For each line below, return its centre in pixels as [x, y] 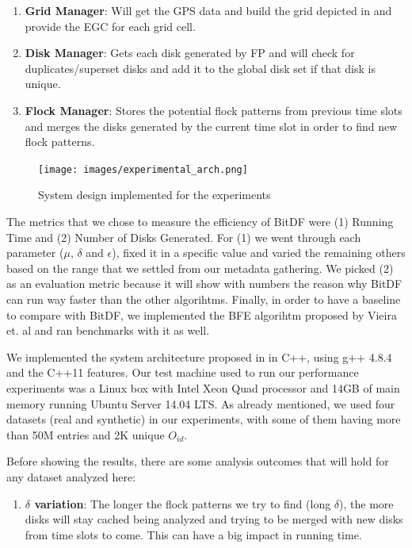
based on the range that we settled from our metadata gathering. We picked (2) [200, 268]
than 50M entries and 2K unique [86, 434]
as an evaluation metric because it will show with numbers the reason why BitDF [204, 284]
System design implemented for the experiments [154, 195]
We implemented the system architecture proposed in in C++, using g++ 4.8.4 [199, 356]
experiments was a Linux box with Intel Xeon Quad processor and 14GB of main [203, 387]
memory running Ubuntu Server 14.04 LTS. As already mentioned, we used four [201, 403]
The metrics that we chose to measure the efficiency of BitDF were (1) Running [200, 221]
